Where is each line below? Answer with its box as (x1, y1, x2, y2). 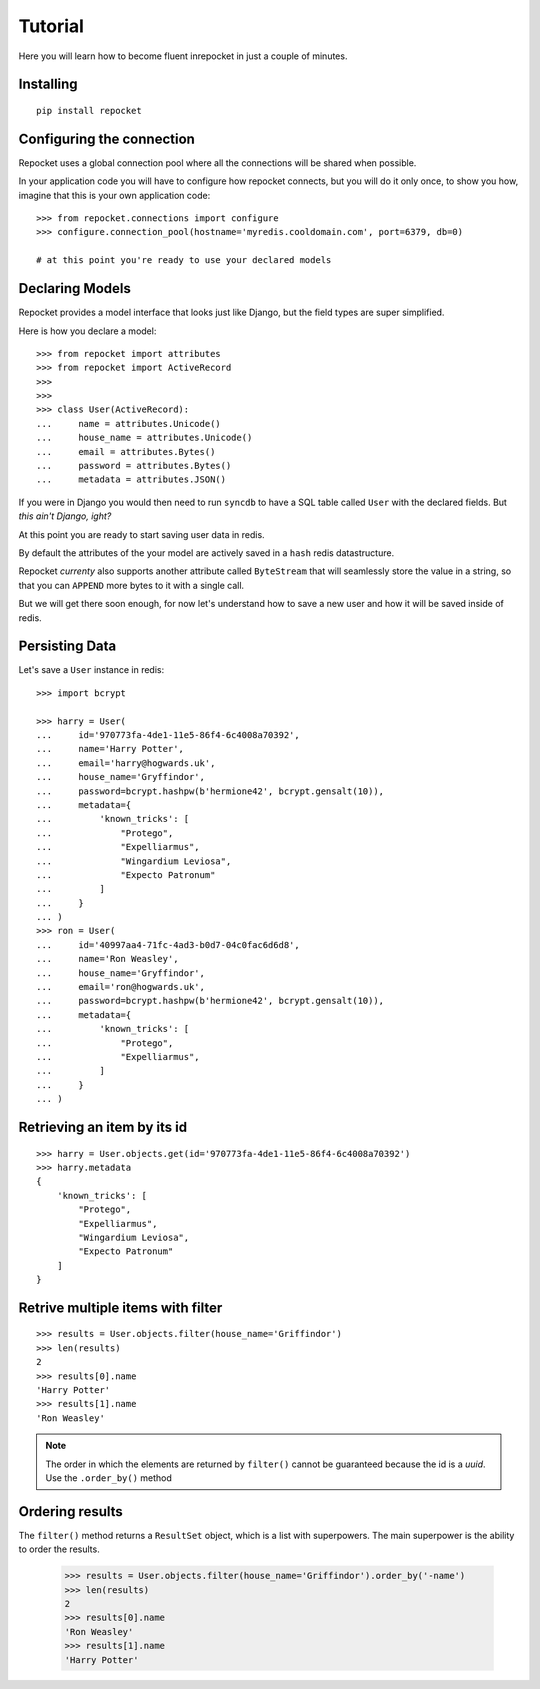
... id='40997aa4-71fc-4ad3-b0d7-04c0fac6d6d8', (36, 939, 300, 950)
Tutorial (18, 15, 85, 37)
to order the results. (18, 1543, 100, 1555)
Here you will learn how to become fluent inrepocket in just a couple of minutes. (18, 50, 348, 62)
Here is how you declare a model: (18, 325, 157, 337)
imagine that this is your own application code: (18, 189, 211, 201)
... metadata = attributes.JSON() (36, 474, 227, 485)
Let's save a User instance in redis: (18, 664, 165, 676)
